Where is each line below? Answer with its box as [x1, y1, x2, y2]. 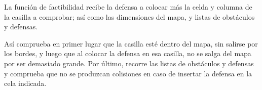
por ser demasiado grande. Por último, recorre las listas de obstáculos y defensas [4, 58, 254, 68]
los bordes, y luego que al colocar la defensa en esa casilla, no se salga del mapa [4, 48, 251, 59]
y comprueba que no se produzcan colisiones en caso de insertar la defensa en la [4, 68, 252, 78]
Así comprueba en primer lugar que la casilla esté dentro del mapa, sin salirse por [4, 38, 258, 49]
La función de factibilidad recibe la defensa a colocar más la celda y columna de [4, 2, 252, 12]
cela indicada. [4, 78, 47, 88]
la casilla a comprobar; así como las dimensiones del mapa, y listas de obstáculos [4, 11, 255, 22]
